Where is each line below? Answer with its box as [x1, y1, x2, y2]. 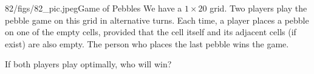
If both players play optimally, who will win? [5, 58, 172, 70]
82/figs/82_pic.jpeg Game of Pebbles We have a [5, 2, 182, 14]
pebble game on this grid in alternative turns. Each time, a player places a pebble [5, 13, 309, 26]
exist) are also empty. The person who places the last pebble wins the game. [5, 37, 289, 50]
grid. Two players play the [210, 2, 307, 14]
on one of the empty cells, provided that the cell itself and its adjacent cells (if [5, 25, 296, 38]
